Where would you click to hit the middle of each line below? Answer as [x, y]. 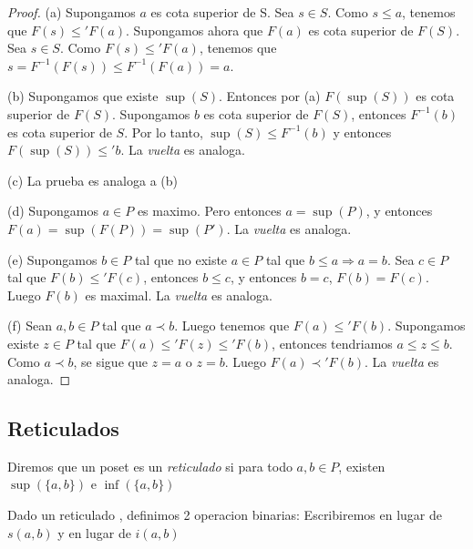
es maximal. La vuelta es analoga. [179, 295]
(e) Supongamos [52, 259]
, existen [362, 466]
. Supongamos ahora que [195, 30]
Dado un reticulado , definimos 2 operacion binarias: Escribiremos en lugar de [225, 515]
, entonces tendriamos [332, 343]
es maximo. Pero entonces [209, 211]
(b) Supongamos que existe [83, 96]
